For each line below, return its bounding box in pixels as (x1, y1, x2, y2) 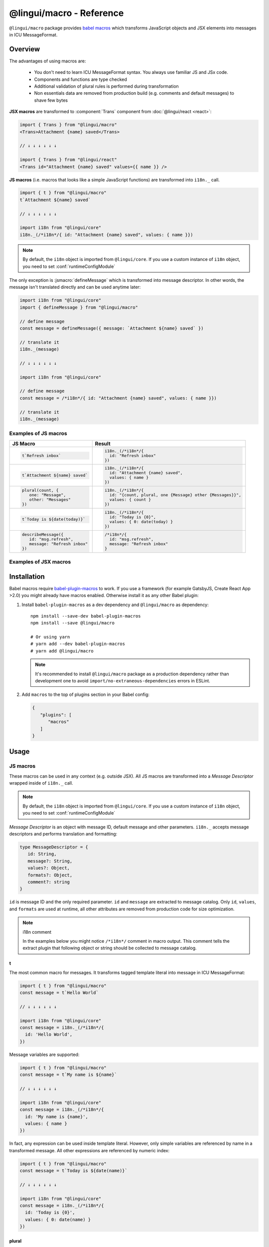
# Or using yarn (30, 634, 70, 640)
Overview (9, 45, 40, 53)
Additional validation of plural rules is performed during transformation (34, 83, 179, 89)
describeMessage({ (21, 532, 64, 537)
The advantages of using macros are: (9, 58, 86, 64)
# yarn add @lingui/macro (30, 648, 94, 653)
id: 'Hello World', (25, 1032, 73, 1038)
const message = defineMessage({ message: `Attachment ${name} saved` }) (19, 325, 204, 331)
